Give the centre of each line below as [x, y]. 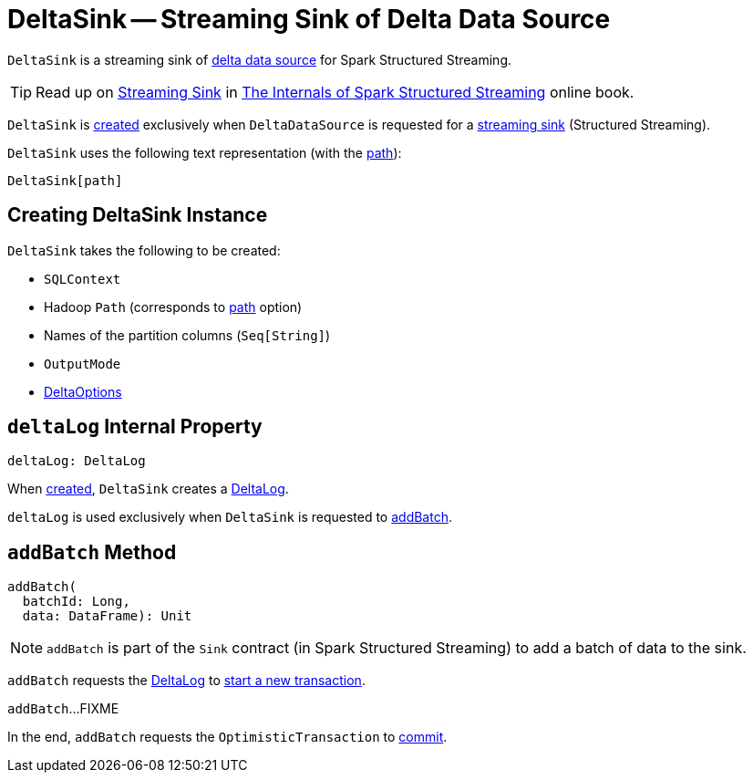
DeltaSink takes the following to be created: [144, 250]
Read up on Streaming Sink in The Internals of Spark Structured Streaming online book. [335, 92]
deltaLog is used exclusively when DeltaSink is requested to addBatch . [230, 517]
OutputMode [83, 364]
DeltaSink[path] [65, 180]
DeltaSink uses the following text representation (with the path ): [205, 152]
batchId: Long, [76, 602]
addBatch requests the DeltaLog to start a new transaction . [186, 681]
